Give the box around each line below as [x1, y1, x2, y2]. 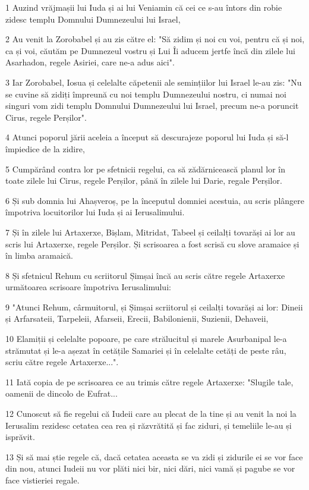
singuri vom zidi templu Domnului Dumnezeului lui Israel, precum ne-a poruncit [5, 99, 299, 112]
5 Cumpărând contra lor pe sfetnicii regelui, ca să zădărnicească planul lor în [5, 162, 286, 175]
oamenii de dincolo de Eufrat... [5, 387, 118, 400]
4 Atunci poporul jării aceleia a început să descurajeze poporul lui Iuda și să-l [5, 131, 289, 143]
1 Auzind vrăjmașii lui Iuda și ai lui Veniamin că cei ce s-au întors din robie [5, 1, 282, 13]
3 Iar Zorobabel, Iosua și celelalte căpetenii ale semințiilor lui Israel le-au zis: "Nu [5, 76, 302, 88]
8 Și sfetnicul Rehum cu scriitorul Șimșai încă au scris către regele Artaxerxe [5, 269, 285, 281]
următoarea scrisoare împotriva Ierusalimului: [5, 281, 171, 293]
